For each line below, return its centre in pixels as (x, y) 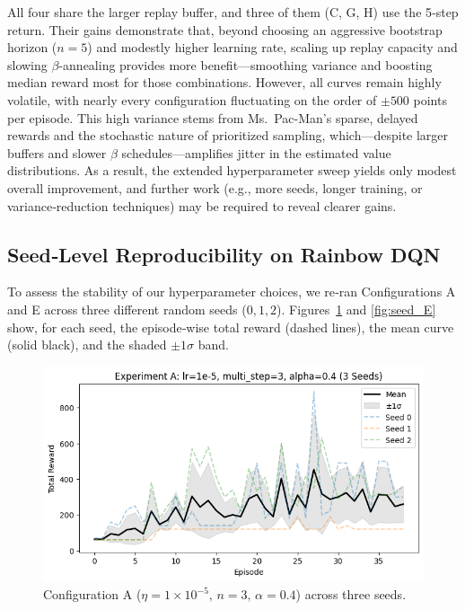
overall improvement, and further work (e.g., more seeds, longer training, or (215, 187)
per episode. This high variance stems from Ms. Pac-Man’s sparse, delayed (213, 117)
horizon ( (32, 47)
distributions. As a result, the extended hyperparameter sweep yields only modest (232, 170)
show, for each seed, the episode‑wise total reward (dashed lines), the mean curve (231, 327)
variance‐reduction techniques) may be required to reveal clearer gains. (202, 205)
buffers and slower (57, 152)
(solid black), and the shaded (87, 345)
